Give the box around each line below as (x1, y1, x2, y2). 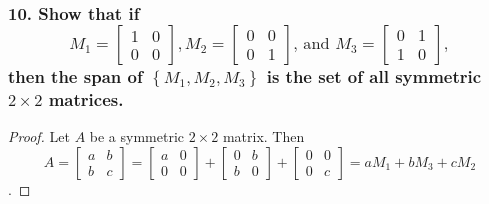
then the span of (8, 63, 143, 88)
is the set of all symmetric (266, 63, 482, 88)
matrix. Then (222, 126, 305, 147)
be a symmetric (89, 126, 185, 147)
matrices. (48, 86, 124, 111)
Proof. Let (8, 126, 70, 147)
